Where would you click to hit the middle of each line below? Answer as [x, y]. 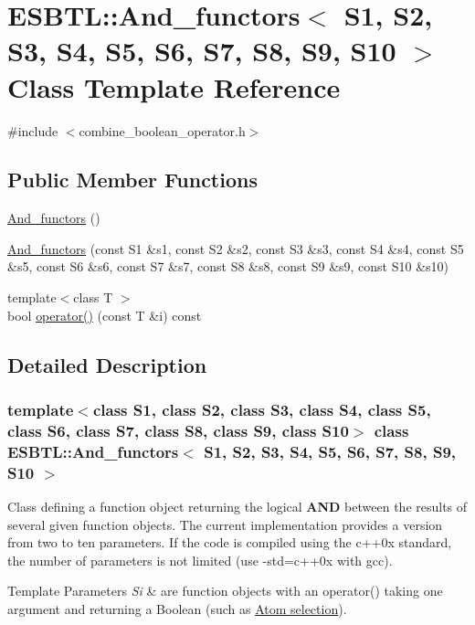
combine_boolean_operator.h [162, 130]
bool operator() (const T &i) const [105, 315]
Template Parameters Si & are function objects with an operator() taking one [225, 591]
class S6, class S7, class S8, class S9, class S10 [178, 430]
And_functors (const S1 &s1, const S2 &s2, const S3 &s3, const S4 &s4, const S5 [236, 248]
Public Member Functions [132, 180]
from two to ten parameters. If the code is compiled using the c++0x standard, [230, 542]
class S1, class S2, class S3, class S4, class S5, [262, 409]
